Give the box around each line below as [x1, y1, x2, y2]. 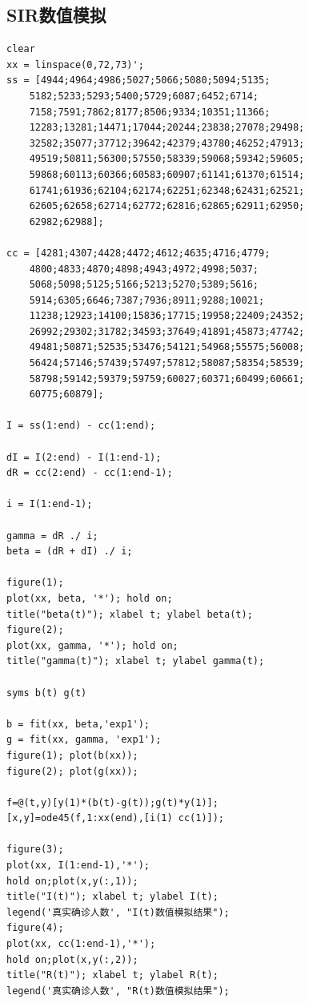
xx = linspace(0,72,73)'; [6, 58, 144, 70]
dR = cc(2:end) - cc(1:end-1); [6, 467, 173, 479]
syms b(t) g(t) [6, 687, 87, 699]
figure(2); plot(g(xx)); [6, 765, 138, 777]
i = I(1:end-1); [6, 498, 93, 510]
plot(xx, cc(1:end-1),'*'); [6, 938, 156, 950]
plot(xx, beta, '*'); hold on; [6, 592, 173, 604]
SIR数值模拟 [6, 2, 106, 27]
